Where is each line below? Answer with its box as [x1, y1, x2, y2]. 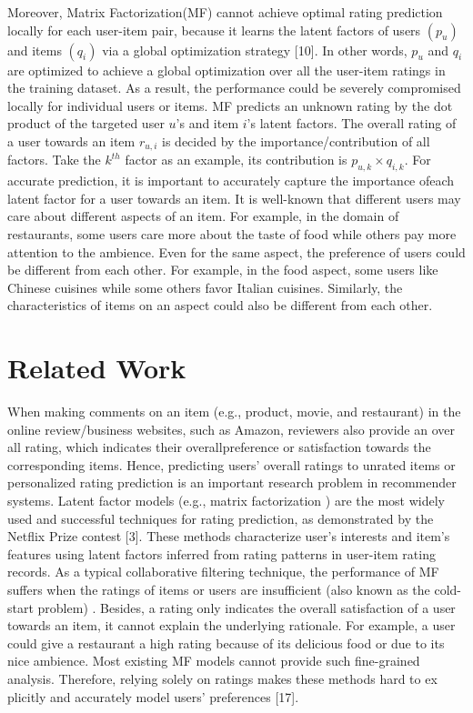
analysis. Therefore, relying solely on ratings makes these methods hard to [7, 669, 421, 688]
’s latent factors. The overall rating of [247, 114, 457, 133]
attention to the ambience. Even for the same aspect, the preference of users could [7, 242, 466, 261]
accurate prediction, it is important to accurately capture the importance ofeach [7, 171, 455, 190]
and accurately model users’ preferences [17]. [50, 687, 299, 706]
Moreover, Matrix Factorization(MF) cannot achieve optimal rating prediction [7, 3, 443, 21]
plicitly [7, 687, 46, 706]
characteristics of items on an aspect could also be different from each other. [7, 296, 433, 315]
